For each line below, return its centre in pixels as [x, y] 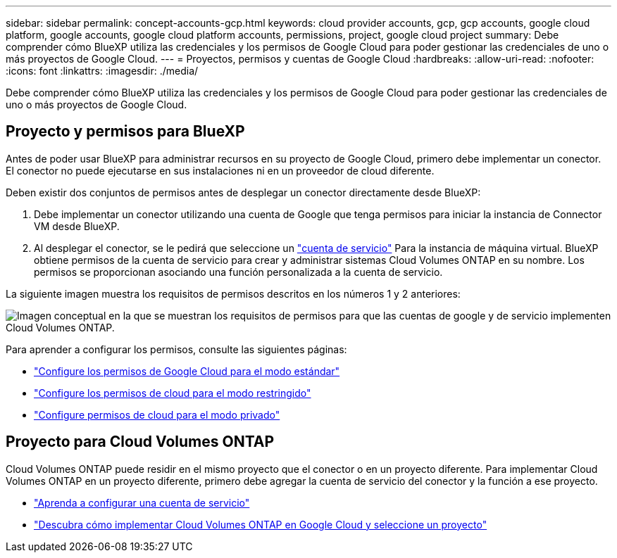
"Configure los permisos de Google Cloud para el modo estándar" [187, 371]
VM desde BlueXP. [77, 226]
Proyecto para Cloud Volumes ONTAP [140, 442]
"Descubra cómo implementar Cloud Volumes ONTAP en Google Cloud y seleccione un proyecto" [261, 524]
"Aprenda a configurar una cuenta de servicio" [142, 502]
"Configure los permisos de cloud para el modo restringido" [173, 393]
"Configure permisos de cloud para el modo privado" [157, 414]
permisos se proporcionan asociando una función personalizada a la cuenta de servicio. [238, 272]
